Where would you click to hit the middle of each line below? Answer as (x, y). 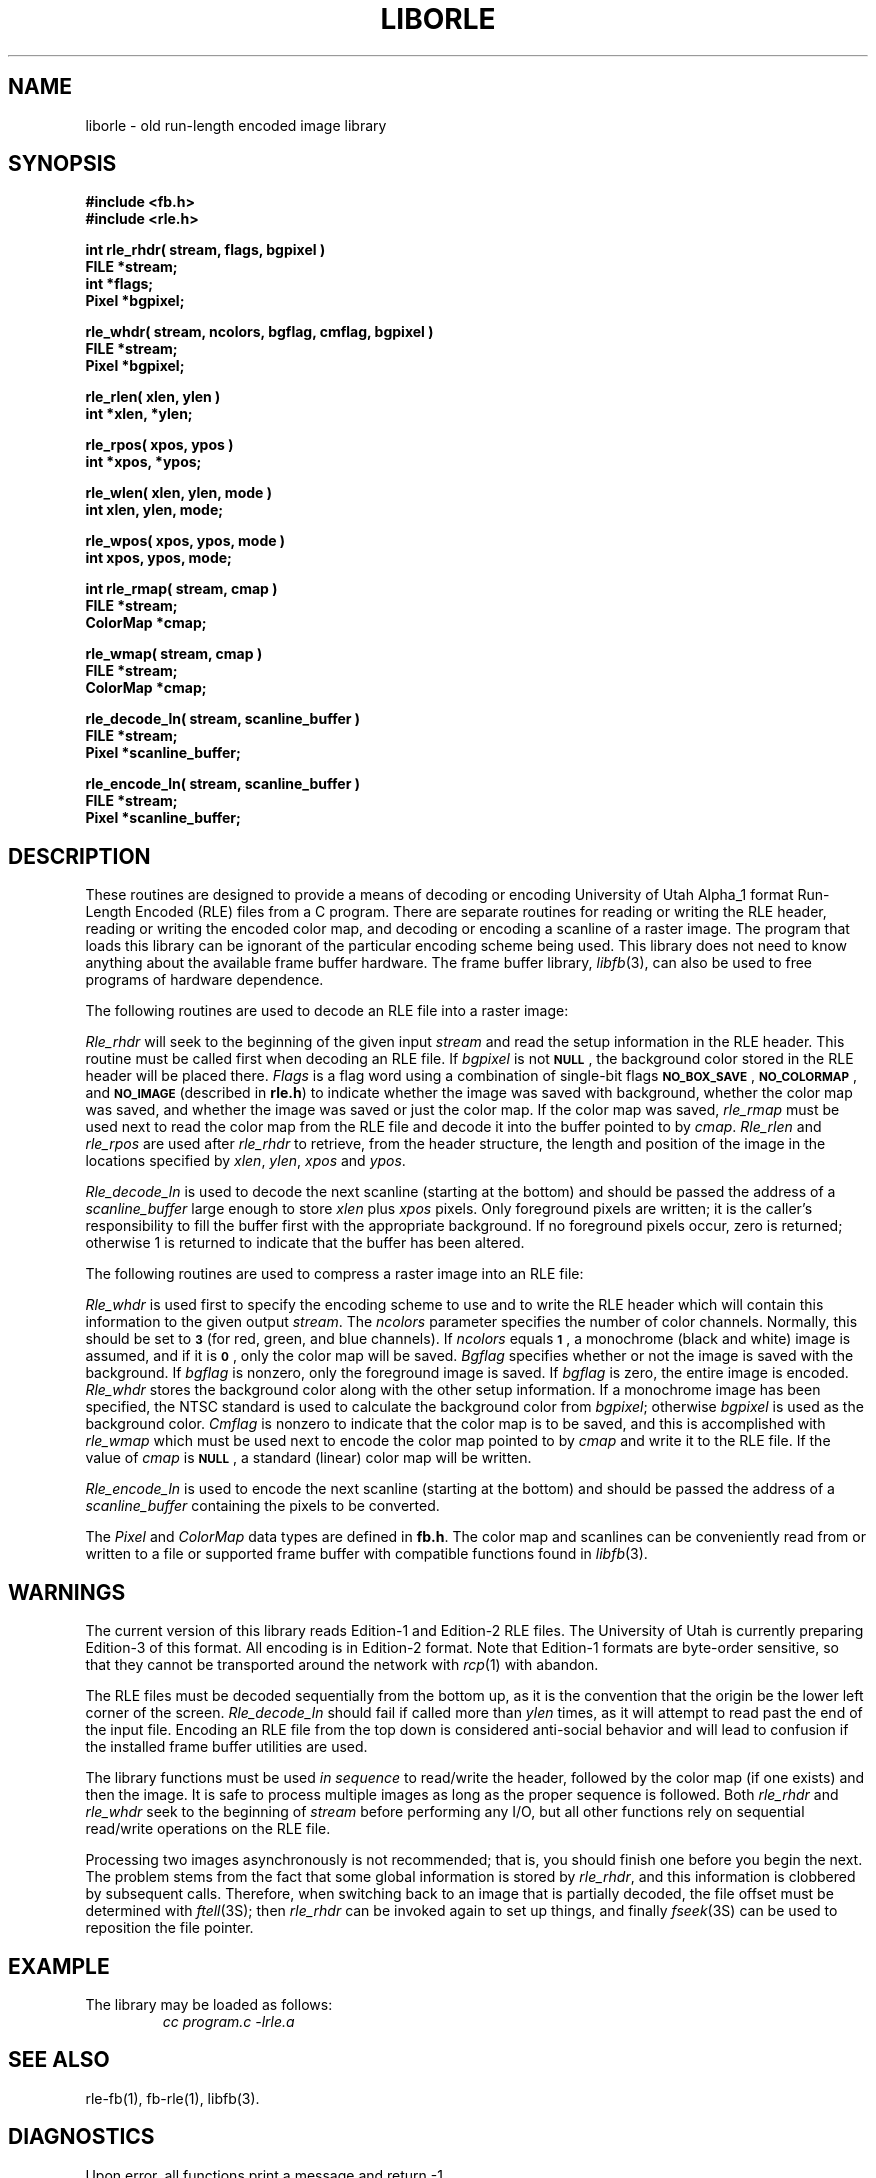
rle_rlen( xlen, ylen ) (153, 397)
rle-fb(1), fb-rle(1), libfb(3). (172, 2098)
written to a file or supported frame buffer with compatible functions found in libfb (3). (366, 1554)
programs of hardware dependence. (204, 980)
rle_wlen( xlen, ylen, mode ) (178, 493)
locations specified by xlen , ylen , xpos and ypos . (245, 1161)
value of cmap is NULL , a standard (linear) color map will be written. (308, 1458)
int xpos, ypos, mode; (158, 558)
